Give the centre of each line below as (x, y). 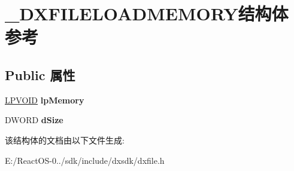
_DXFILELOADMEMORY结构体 (147, 13)
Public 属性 (40, 74)
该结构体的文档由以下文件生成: (65, 140)
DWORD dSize (34, 120)
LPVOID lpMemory (45, 100)
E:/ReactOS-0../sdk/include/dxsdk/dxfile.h (85, 160)
